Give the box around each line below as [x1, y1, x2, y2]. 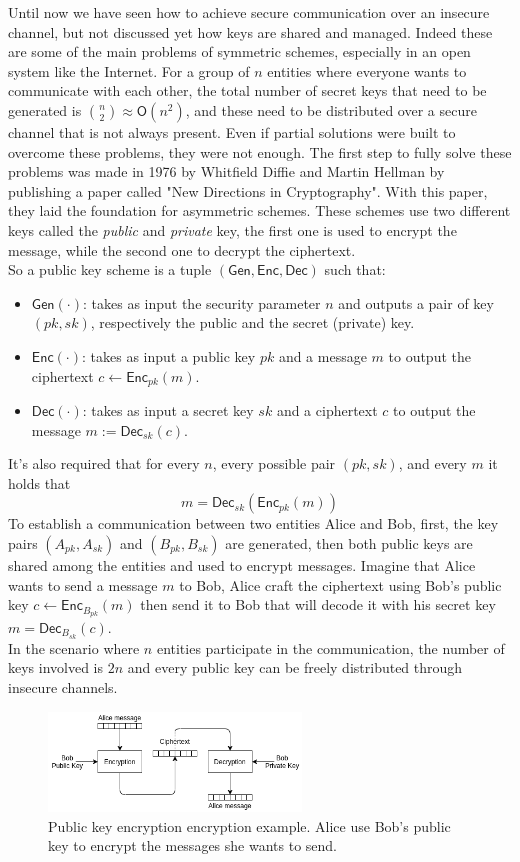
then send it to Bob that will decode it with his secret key [140, 594, 496, 615]
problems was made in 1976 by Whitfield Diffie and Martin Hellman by [8, 161, 445, 182]
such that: [324, 259, 386, 280]
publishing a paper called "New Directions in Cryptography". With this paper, [8, 180, 488, 201]
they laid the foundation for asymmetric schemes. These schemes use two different [8, 200, 511, 221]
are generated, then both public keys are [225, 532, 473, 553]
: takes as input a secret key [82, 399, 254, 420]
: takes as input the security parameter [82, 292, 321, 313]
